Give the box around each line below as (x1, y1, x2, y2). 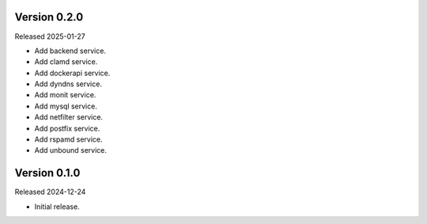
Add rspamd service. (34, 135, 103, 144)
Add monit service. (34, 90, 96, 100)
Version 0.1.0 (14, 166, 81, 180)
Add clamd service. (34, 57, 98, 66)
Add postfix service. (34, 123, 100, 133)
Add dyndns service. (34, 79, 103, 89)
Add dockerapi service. (34, 68, 111, 78)
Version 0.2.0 (14, 10, 84, 24)
